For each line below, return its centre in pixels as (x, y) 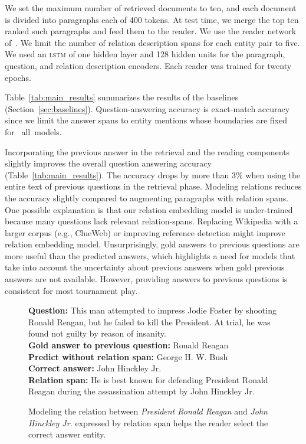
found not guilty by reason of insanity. (97, 333)
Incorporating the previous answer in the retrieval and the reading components (147, 151)
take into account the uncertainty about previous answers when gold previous (145, 267)
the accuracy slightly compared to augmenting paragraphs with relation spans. (147, 197)
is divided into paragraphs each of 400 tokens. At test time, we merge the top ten (152, 19)
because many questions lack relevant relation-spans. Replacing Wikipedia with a (152, 221)
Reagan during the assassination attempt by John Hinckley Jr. (142, 391)
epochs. (18, 77)
